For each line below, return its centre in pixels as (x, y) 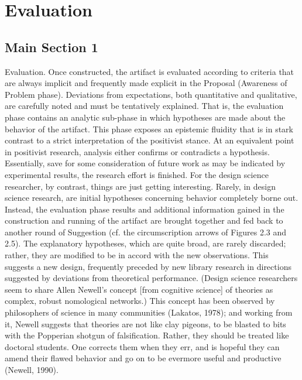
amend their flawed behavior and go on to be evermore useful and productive (143, 358)
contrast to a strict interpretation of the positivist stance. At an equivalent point (150, 140)
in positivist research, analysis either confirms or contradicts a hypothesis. (137, 151)
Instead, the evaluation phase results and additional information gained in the (145, 209)
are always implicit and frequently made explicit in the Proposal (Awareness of (146, 83)
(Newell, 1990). (32, 370)
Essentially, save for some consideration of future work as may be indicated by (145, 163)
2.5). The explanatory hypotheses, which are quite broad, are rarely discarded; (145, 243)
